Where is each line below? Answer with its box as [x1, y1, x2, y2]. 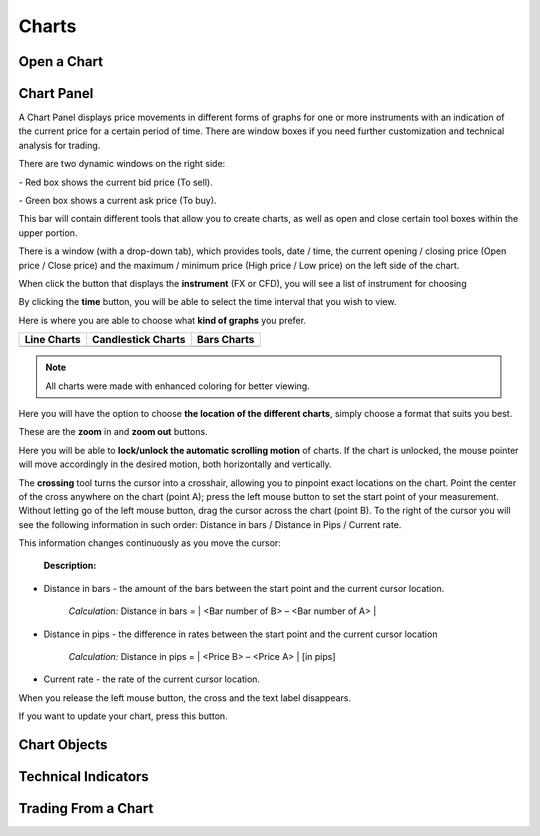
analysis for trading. [18, 139, 101, 151]
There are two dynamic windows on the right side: [18, 158, 226, 170]
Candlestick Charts [91, 333, 186, 347]
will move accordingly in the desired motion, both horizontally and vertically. [18, 458, 332, 470]
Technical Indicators [18, 768, 149, 785]
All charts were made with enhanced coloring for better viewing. [45, 380, 310, 392]
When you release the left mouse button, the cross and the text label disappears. [18, 691, 352, 704]
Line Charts [24, 333, 82, 347]
